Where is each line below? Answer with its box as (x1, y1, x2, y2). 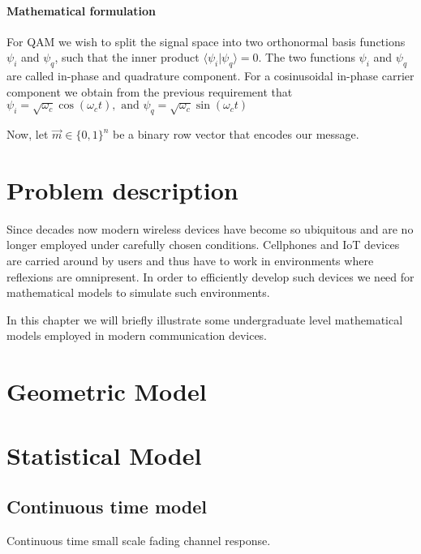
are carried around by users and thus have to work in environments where (6, 252, 374, 269)
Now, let (6, 126, 49, 143)
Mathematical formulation (6, 2, 156, 19)
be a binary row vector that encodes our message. (112, 126, 359, 143)
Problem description (6, 173, 238, 206)
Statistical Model (6, 438, 202, 471)
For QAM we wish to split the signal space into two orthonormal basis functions (6, 32, 406, 49)
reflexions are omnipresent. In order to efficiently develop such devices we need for (6, 268, 415, 285)
